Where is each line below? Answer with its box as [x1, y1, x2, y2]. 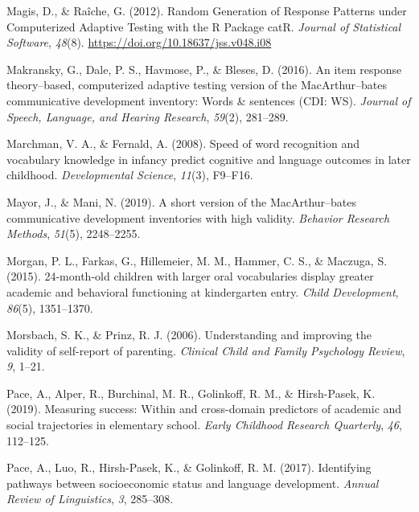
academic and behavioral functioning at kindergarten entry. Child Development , [6, 283, 399, 300]
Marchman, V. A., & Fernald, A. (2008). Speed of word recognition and [6, 135, 360, 152]
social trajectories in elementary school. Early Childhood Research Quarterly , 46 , [6, 416, 402, 433]
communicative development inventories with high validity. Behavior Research [6, 209, 390, 226]
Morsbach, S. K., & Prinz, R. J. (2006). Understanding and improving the [6, 326, 372, 343]
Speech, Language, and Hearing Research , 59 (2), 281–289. [6, 108, 289, 125]
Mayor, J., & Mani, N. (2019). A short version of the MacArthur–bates [6, 193, 357, 210]
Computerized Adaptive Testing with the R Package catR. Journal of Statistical [6, 18, 401, 35]
